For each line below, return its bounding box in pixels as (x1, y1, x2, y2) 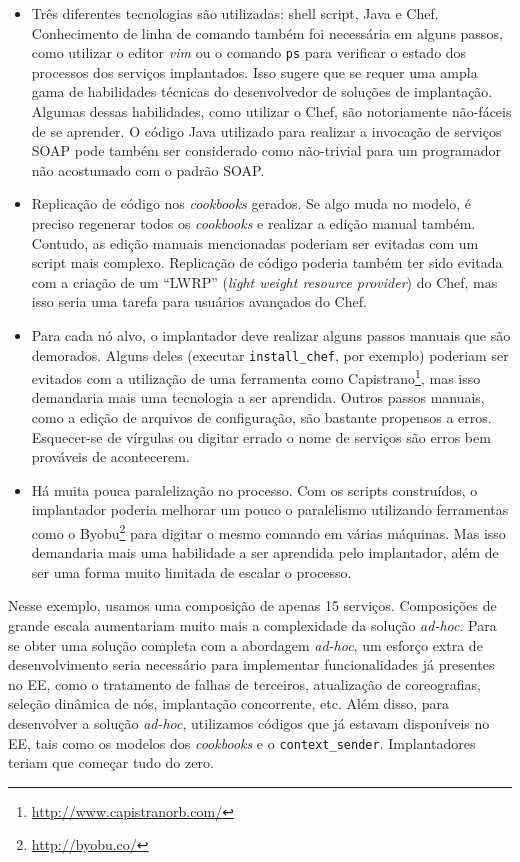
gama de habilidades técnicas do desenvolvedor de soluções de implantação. (31, 81, 493, 102)
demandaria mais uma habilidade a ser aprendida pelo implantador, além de (31, 542, 499, 563)
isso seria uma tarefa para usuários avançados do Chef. (31, 291, 367, 312)
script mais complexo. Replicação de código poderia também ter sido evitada (31, 252, 503, 273)
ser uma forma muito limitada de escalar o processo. (31, 561, 352, 582)
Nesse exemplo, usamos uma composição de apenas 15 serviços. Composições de (8, 595, 497, 616)
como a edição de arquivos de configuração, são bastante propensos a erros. (31, 407, 492, 428)
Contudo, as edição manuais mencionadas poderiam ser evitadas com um (31, 232, 479, 253)
